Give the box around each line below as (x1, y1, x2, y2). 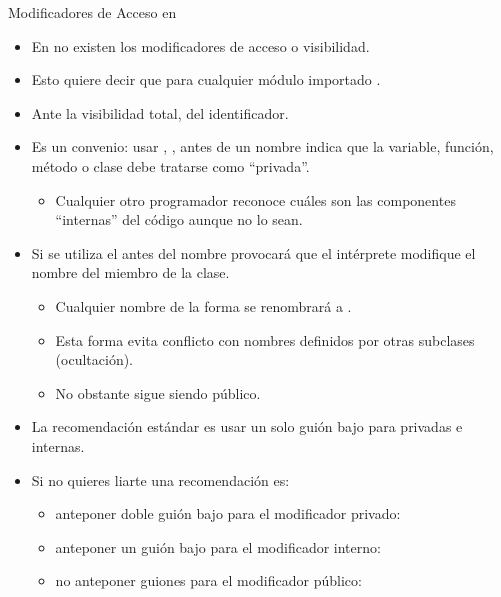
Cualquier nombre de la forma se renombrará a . (55, 295, 352, 316)
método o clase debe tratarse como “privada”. (31, 155, 310, 176)
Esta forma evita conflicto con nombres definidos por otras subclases (55, 329, 475, 350)
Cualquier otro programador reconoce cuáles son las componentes (55, 189, 456, 210)
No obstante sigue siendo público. (55, 382, 261, 403)
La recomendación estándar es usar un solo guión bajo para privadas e (31, 416, 463, 437)
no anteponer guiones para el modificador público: (55, 570, 362, 591)
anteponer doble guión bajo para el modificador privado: (55, 503, 401, 524)
